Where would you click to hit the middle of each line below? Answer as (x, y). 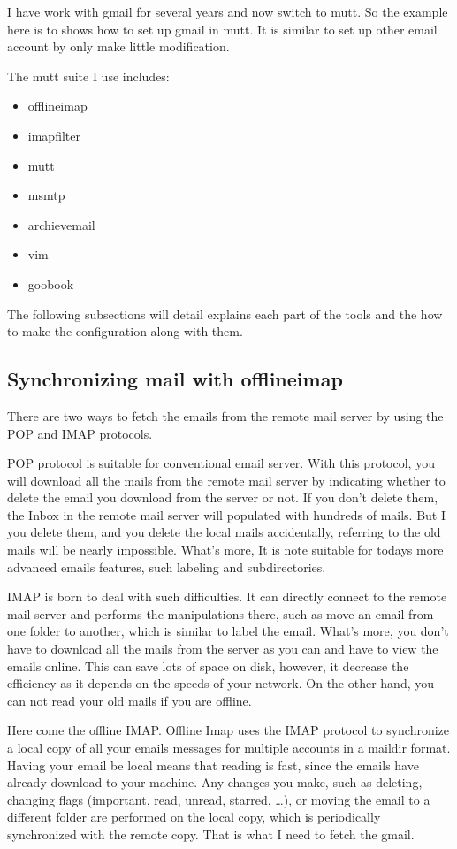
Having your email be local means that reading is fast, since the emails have (213, 765)
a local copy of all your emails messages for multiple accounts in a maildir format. (229, 748)
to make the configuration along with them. (125, 331)
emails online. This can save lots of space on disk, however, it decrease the (208, 665)
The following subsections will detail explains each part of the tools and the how (225, 314)
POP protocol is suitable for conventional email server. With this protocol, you (221, 463)
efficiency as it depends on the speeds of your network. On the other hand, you (221, 683)
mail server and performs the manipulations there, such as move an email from (221, 613)
